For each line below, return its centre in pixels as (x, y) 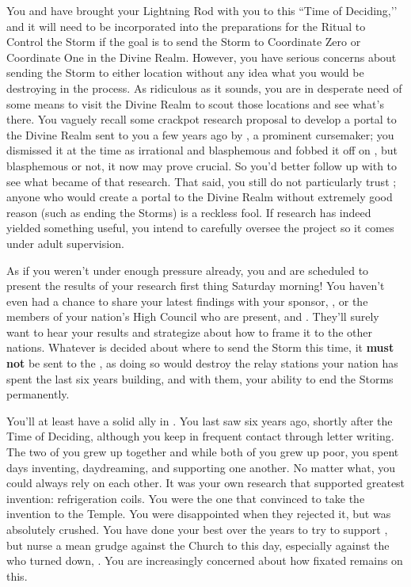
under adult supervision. (65, 243)
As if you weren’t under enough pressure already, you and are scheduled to (188, 270)
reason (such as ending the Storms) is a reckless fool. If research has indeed (189, 212)
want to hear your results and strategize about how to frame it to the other (190, 332)
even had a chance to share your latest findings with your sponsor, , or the (187, 301)
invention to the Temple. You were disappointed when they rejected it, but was (199, 514)
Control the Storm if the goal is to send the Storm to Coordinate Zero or (184, 42)
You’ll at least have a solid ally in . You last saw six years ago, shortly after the (200, 420)
